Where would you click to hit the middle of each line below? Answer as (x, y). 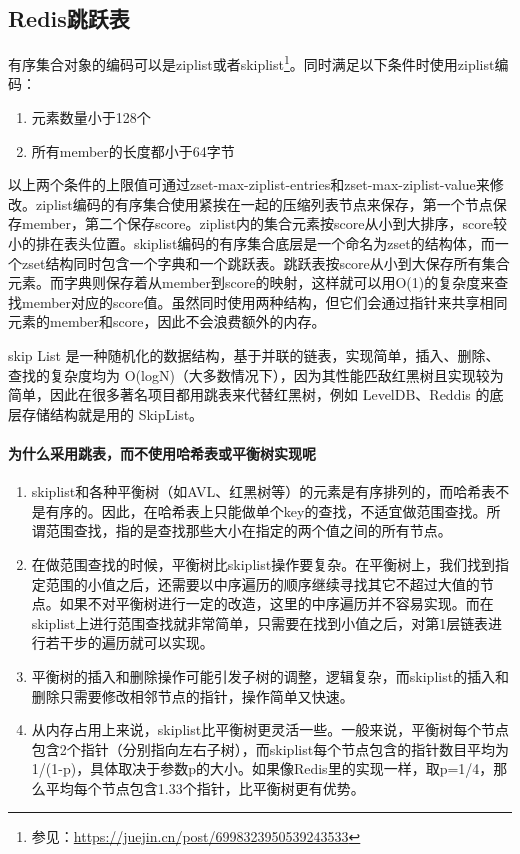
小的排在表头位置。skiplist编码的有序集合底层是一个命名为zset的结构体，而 (251, 243)
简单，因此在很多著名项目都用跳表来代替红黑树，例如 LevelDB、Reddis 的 (249, 394)
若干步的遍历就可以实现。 (129, 642)
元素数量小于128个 (91, 117)
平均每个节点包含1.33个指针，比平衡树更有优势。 (205, 787)
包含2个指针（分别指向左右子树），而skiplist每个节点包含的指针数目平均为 (270, 748)
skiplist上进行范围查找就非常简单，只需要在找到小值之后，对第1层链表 (260, 622)
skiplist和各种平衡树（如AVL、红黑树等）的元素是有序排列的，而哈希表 (263, 491)
